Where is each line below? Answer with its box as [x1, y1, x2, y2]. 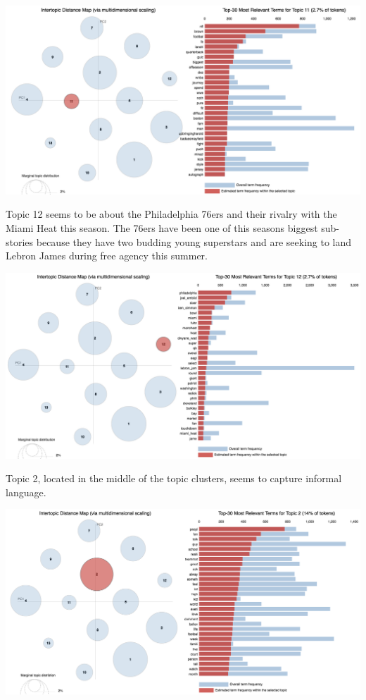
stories [6, 234, 34, 249]
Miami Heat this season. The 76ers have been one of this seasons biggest [6, 220, 318, 235]
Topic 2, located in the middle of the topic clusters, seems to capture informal [6, 471, 342, 486]
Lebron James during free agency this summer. [6, 248, 208, 263]
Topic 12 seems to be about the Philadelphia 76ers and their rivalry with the [6, 207, 337, 221]
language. [6, 484, 46, 499]
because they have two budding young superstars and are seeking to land [36, 234, 352, 249]
